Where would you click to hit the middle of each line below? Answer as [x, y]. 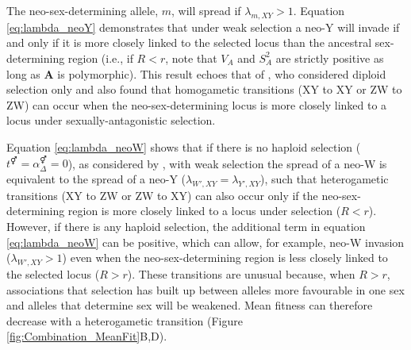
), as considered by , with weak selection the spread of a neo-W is [227, 163]
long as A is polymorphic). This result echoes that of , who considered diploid [196, 73]
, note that [191, 58]
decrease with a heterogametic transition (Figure [125, 320]
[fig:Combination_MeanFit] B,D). [87, 336]
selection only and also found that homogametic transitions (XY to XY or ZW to [204, 89]
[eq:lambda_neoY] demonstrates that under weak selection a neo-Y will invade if [203, 27]
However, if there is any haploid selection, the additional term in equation [186, 226]
